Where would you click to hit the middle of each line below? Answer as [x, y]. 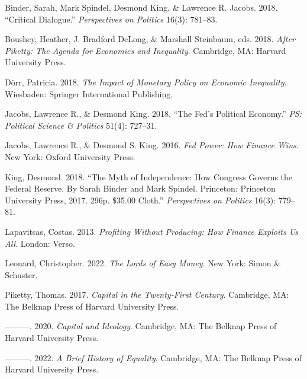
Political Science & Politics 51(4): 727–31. [81, 125]
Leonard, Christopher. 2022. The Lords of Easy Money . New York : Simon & [143, 263]
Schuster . [21, 274]
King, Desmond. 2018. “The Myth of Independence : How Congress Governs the [149, 176]
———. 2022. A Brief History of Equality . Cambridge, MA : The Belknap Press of [153, 357]
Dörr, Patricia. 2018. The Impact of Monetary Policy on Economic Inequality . [146, 82]
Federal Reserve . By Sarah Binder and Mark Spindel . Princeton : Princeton [140, 188]
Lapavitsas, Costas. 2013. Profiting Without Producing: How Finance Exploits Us [152, 231]
